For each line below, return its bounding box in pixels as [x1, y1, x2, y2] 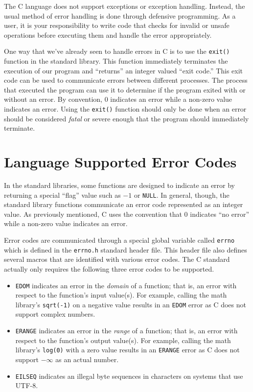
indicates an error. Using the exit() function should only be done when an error [4, 104, 247, 114]
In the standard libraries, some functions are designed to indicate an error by [4, 180, 235, 190]
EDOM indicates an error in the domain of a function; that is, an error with [15, 280, 237, 290]
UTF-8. [15, 380, 38, 391]
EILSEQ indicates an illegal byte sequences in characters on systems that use [15, 370, 243, 381]
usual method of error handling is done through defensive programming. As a [4, 10, 236, 21]
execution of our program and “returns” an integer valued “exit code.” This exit [4, 65, 243, 75]
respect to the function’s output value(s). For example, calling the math [15, 335, 231, 345]
